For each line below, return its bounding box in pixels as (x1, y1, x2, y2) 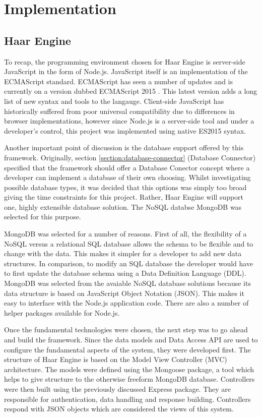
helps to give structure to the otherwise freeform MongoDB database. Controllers (4, 374, 255, 384)
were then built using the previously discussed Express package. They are (4, 383, 231, 394)
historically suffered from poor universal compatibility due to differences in (4, 105, 235, 116)
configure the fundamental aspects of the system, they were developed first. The (4, 344, 251, 354)
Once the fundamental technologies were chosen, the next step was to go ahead (4, 324, 248, 335)
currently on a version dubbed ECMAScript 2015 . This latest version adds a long (4, 86, 257, 96)
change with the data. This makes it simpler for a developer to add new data (4, 248, 242, 259)
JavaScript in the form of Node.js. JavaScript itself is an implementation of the (4, 66, 248, 77)
